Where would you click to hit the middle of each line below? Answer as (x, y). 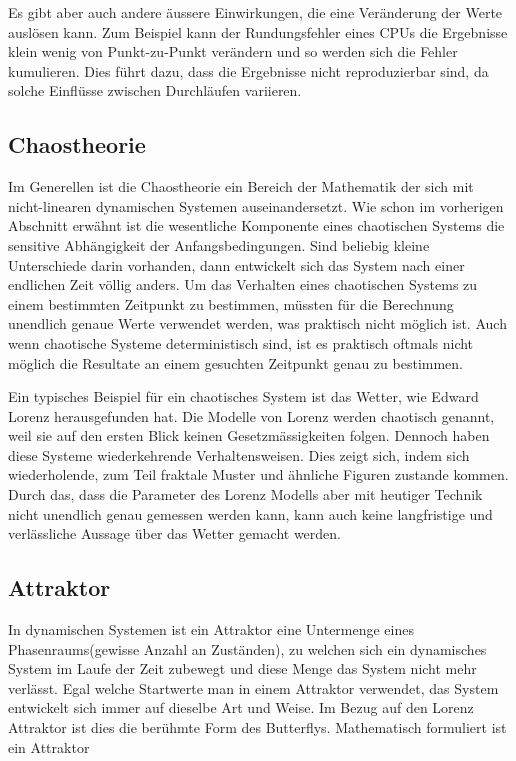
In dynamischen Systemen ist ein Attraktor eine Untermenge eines (211, 629)
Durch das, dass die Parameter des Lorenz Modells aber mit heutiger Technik (245, 494)
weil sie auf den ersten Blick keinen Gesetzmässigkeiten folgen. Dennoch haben (249, 435)
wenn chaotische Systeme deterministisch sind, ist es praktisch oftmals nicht (241, 342)
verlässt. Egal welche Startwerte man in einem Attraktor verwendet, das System (253, 687)
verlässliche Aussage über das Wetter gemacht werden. (174, 533)
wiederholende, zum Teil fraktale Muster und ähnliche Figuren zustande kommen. (258, 474)
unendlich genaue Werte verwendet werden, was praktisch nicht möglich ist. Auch (257, 323)
